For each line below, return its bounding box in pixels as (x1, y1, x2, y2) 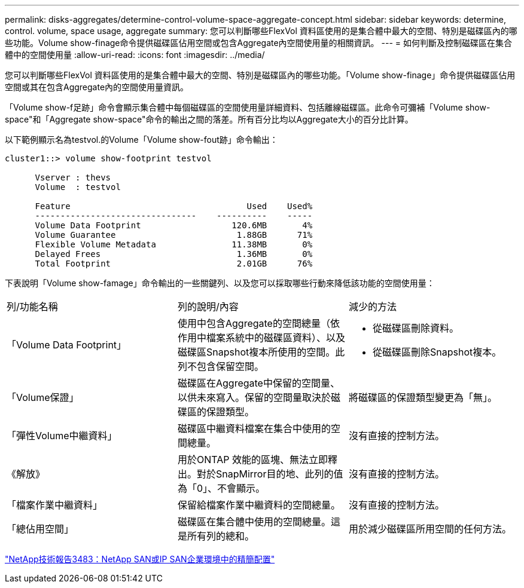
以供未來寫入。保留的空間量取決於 (177, 391, 331, 403)
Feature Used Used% (35, 201, 313, 211)
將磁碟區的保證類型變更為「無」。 (348, 391, 497, 403)
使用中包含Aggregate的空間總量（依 (177, 317, 340, 329)
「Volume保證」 (7, 391, 79, 403)
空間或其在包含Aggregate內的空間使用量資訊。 (5, 82, 189, 92)
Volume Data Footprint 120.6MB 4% (35, 220, 313, 230)
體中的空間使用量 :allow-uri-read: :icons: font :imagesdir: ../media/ (5, 50, 265, 60)
